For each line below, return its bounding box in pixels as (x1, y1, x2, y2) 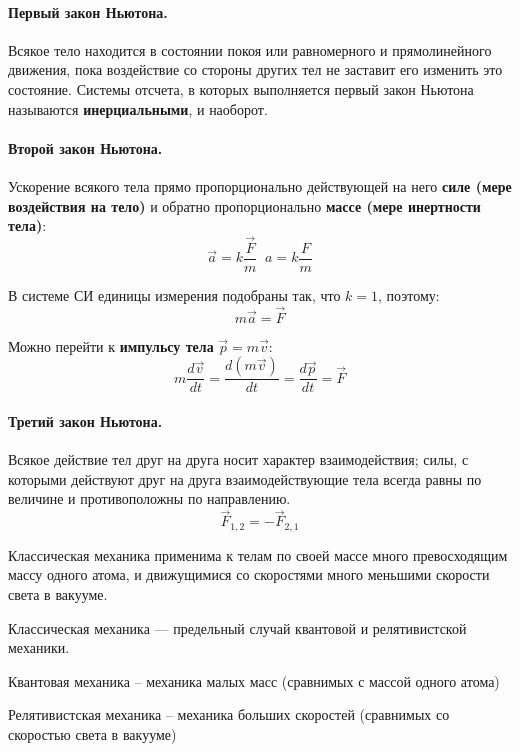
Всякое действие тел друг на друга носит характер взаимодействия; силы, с (8, 449, 469, 470)
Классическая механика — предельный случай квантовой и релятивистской (8, 617, 467, 638)
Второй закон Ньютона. (8, 137, 163, 158)
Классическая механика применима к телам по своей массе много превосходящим (8, 544, 508, 565)
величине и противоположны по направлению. (8, 488, 291, 509)
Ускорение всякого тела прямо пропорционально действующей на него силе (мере (8, 175, 512, 196)
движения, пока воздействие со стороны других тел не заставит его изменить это (8, 59, 503, 80)
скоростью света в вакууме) (8, 723, 177, 744)
